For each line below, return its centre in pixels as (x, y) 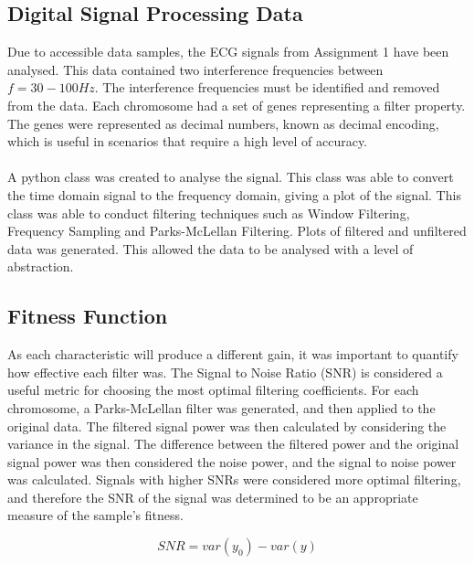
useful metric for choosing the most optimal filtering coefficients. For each (213, 390)
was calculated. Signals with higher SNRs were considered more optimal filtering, (234, 479)
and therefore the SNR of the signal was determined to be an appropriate (213, 497)
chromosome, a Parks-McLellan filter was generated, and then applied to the (221, 407)
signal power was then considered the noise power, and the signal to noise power (232, 461)
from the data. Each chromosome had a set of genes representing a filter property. (237, 105)
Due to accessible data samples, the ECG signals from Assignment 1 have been (228, 52)
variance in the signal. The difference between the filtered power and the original (233, 444)
